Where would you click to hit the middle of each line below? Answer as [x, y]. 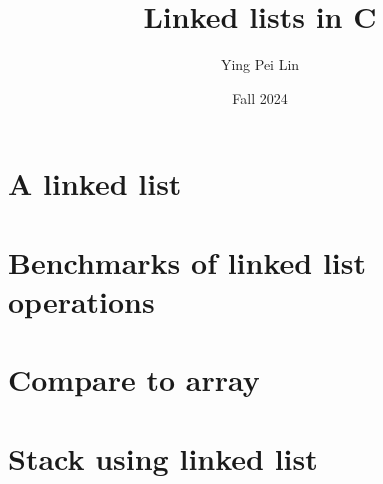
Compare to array [134, 379]
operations [81, 300]
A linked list [95, 183]
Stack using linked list [163, 457]
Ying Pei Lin [260, 64]
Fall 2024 [260, 97]
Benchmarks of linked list [187, 261]
